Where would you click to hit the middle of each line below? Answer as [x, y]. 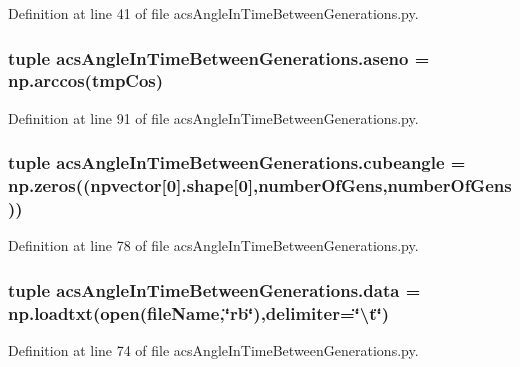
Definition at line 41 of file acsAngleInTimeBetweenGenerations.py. [213, 13]
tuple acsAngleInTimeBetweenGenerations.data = [214, 289]
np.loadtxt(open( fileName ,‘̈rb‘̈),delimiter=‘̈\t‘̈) [199, 312]
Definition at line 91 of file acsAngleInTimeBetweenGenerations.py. [213, 117]
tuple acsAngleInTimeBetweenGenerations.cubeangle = [237, 162]
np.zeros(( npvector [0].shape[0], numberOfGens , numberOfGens [260, 185]
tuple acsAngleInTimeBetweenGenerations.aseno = [219, 57]
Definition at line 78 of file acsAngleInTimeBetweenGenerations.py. [213, 245]
